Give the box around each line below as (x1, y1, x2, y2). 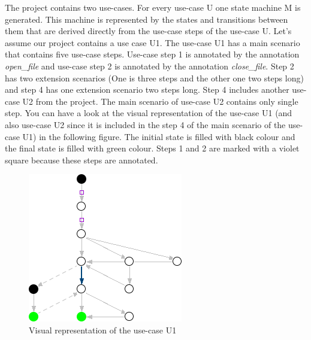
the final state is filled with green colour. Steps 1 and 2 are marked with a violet (5, 142, 300, 154)
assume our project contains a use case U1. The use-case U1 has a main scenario (5, 36, 300, 48)
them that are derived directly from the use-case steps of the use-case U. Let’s (5, 25, 292, 37)
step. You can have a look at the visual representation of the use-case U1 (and (5, 107, 292, 119)
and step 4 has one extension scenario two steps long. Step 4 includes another (5, 83, 289, 96)
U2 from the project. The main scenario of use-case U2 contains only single (22, 95, 298, 107)
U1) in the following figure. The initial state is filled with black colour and (22, 130, 295, 142)
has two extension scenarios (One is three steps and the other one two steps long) (5, 71, 304, 84)
